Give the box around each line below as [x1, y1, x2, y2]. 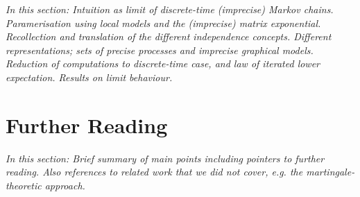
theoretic [6, 178, 42, 192]
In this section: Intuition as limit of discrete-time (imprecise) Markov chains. [6, 2, 334, 16]
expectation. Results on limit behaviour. [6, 69, 173, 84]
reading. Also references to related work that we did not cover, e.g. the [6, 164, 303, 179]
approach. [44, 178, 85, 192]
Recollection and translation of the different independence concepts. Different [6, 29, 332, 44]
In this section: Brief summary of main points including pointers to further [6, 151, 325, 165]
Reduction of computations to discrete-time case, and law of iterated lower [6, 56, 320, 71]
